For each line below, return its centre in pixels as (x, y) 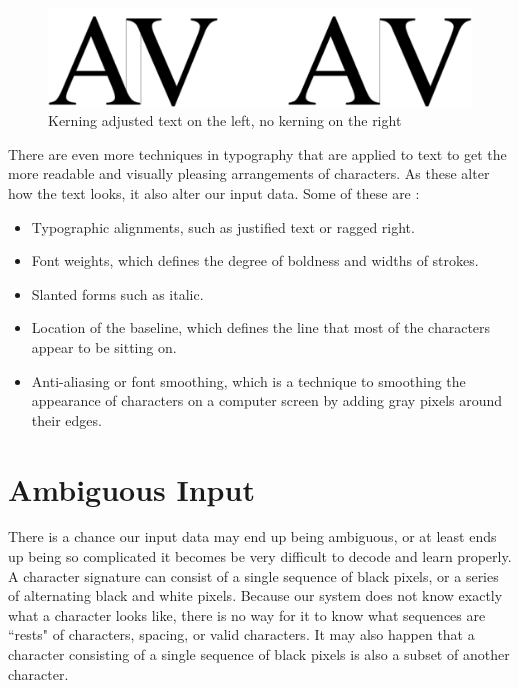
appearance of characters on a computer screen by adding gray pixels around (267, 400)
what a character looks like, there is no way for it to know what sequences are (247, 614)
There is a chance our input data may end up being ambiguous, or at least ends (252, 536)
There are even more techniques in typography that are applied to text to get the (257, 153)
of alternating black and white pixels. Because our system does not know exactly (255, 595)
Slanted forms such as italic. (117, 293)
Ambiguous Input (131, 488)
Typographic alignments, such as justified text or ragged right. (223, 226)
